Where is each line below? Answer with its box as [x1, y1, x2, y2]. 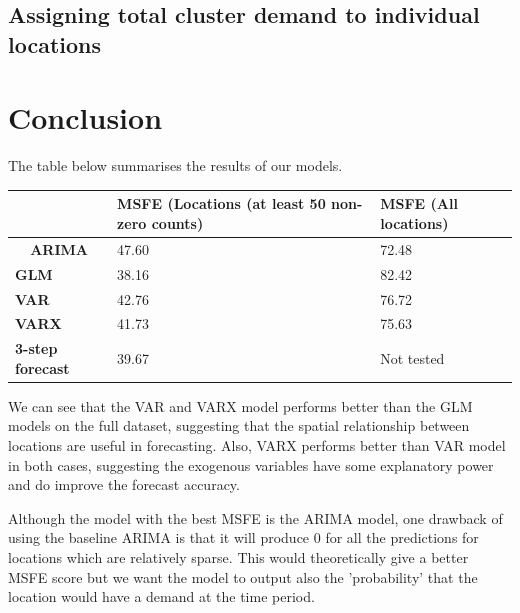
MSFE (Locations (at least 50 [117, 193, 326, 214]
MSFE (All [380, 193, 458, 214]
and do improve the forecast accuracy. [8, 474, 240, 495]
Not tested [380, 348, 445, 368]
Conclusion [8, 97, 163, 138]
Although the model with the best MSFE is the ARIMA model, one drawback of [8, 507, 503, 528]
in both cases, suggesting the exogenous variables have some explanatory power [8, 454, 494, 475]
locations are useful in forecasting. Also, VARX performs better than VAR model [8, 435, 506, 456]
